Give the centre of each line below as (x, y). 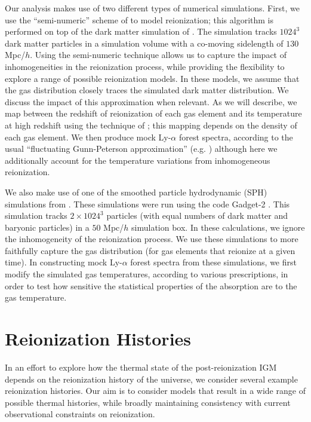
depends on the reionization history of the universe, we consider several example (151, 379)
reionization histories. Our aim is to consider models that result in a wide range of (155, 391)
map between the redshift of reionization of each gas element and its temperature (153, 113)
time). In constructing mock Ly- (64, 262)
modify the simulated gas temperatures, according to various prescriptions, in (147, 274)
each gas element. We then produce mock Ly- (88, 137)
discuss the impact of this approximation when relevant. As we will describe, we (151, 101)
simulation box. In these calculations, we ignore (218, 227)
